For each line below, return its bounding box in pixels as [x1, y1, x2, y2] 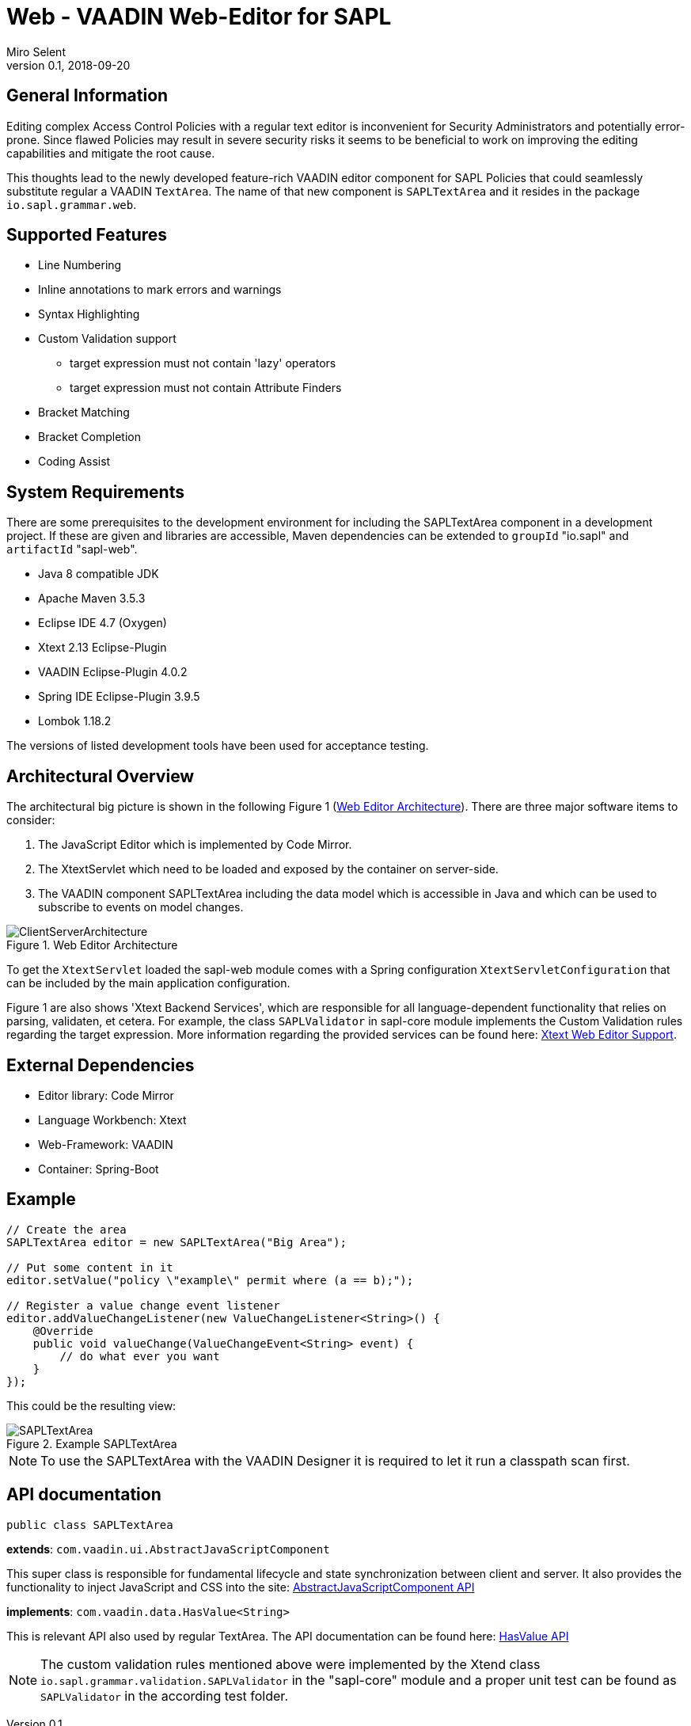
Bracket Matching [38, 405, 130, 420]
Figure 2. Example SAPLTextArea [6, 1436, 177, 1450]
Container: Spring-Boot [38, 1161, 159, 1176]
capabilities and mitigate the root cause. [6, 146, 215, 160]
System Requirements [6, 481, 184, 502]
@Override [32, 1324, 93, 1337]
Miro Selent [6, 44, 66, 59]
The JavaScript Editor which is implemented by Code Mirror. [38, 838, 352, 852]
